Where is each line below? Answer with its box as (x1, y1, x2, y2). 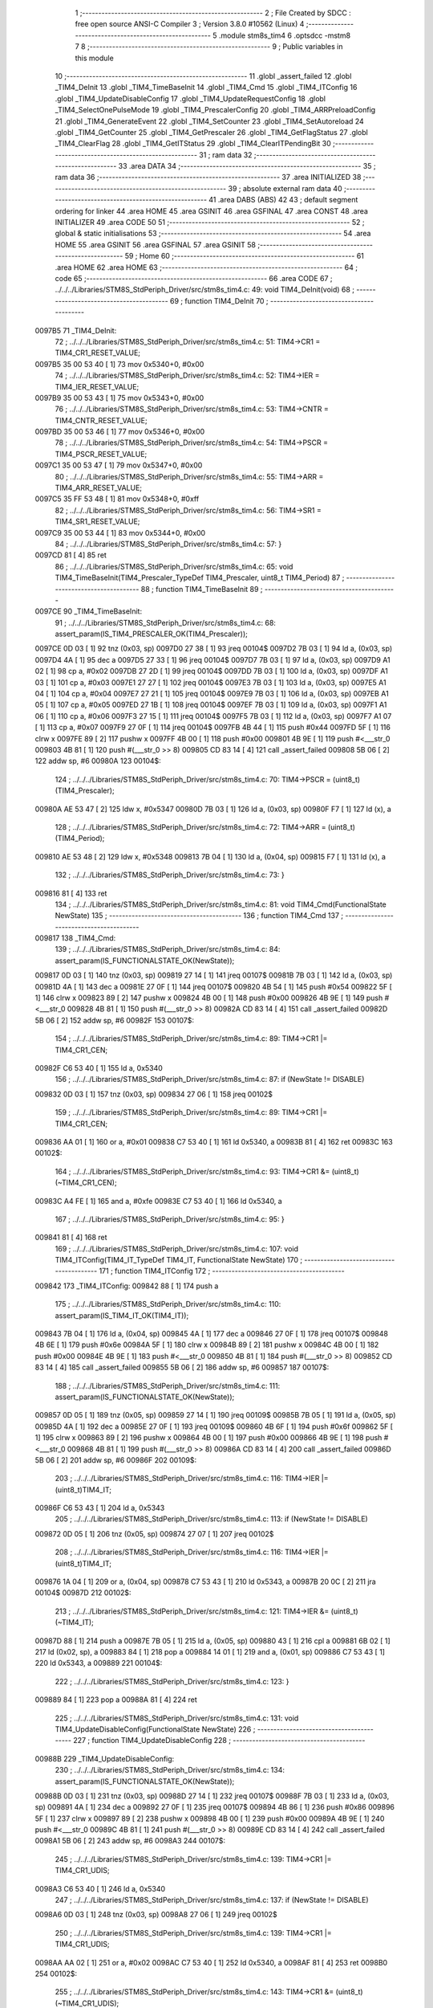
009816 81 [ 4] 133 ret (34, 888, 107, 898)
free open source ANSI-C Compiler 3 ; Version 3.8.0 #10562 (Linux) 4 (75, 19, 305, 29)
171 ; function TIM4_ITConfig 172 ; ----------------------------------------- (99, 1266, 345, 1276)
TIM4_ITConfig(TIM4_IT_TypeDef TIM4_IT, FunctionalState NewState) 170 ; (55, 1255, 303, 1265)
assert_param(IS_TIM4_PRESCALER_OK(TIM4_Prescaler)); (55, 629, 248, 639)
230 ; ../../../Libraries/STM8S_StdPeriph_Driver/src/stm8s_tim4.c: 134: (55, 1765, 285, 1775)
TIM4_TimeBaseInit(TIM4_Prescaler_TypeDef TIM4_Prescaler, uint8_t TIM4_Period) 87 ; (55, 573, 345, 582)
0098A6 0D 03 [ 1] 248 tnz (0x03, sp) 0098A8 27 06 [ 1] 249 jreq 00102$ (34, 1910, 278, 1920)
